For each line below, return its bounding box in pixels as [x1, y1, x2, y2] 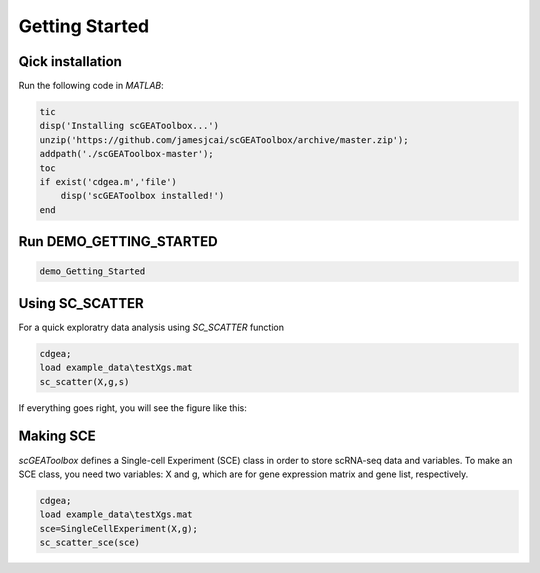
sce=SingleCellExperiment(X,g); [39, 523, 199, 534]
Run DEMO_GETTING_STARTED [18, 233, 219, 250]
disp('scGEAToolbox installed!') [60, 190, 225, 202]
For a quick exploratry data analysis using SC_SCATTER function [18, 321, 285, 333]
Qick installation [18, 53, 122, 70]
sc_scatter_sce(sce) [39, 537, 140, 549]
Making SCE [18, 428, 96, 445]
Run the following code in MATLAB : [18, 80, 164, 92]
